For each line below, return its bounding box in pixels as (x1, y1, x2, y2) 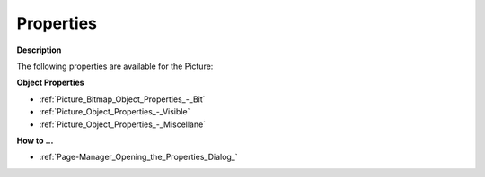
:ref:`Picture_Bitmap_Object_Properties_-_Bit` (39, 94, 206, 105)
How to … (16, 135, 54, 146)
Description (16, 45, 62, 55)
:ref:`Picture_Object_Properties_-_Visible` (39, 106, 190, 117)
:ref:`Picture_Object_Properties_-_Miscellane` (39, 119, 207, 130)
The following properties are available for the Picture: (16, 61, 214, 72)
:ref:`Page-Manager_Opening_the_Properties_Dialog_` (39, 152, 238, 163)
